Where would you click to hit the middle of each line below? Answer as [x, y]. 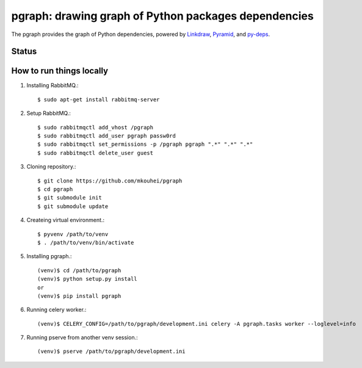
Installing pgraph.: [49, 256]
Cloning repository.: [51, 167]
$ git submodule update [73, 206]
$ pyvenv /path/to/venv [73, 234]
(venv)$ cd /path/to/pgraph [79, 270]
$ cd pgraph [55, 189]
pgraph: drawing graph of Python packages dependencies [162, 16]
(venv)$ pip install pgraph [79, 296]
